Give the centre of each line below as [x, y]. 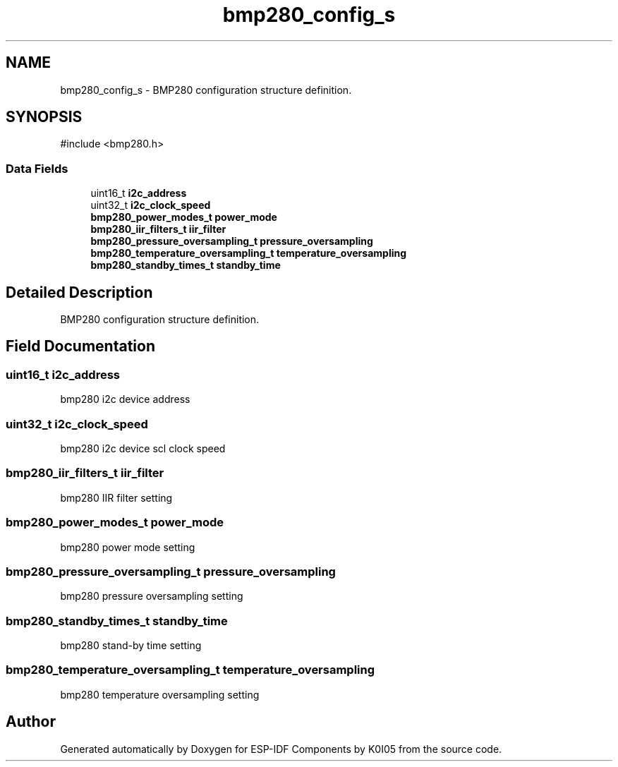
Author [31, 722]
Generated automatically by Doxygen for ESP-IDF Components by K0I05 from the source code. [281, 749]
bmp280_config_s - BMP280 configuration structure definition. [206, 90]
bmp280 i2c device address [125, 399]
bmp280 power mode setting [128, 547]
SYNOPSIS [44, 117]
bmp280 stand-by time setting [131, 645]
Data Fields [37, 168]
